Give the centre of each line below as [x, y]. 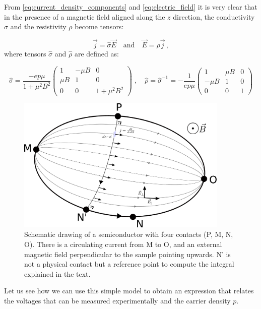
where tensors [25, 53]
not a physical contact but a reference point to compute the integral [129, 264]
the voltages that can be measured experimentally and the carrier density [117, 300]
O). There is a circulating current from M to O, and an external [123, 244]
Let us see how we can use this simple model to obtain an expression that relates [129, 291]
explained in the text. [57, 273]
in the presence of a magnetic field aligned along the [85, 16]
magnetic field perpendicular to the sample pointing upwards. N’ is [127, 254]
